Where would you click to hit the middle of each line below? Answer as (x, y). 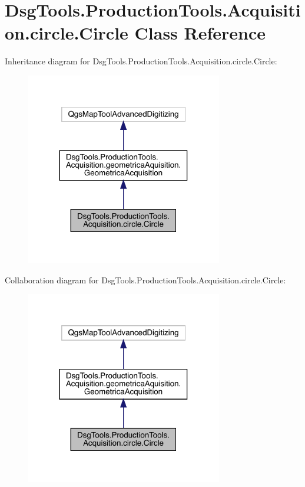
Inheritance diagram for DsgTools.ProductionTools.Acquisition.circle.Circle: (141, 61)
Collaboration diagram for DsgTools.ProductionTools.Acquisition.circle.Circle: (145, 280)
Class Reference (200, 33)
